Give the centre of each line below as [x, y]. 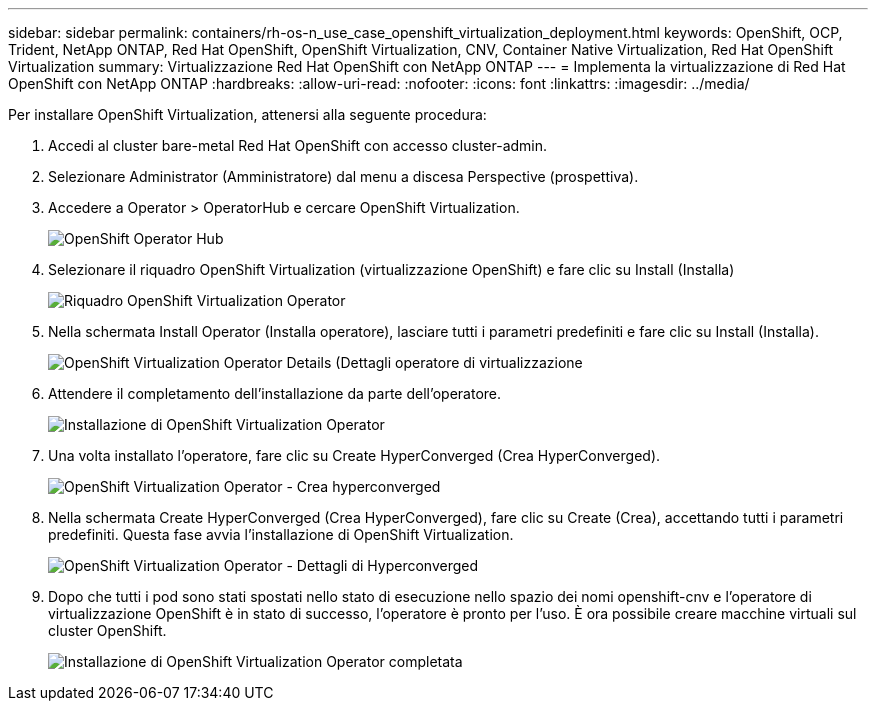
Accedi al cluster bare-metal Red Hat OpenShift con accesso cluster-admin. [298, 145]
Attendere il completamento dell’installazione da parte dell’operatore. [275, 393]
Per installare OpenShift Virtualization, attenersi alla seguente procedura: [247, 114]
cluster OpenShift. [107, 630]
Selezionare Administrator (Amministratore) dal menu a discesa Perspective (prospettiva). [343, 176]
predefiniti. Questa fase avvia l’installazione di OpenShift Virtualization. [281, 534]
